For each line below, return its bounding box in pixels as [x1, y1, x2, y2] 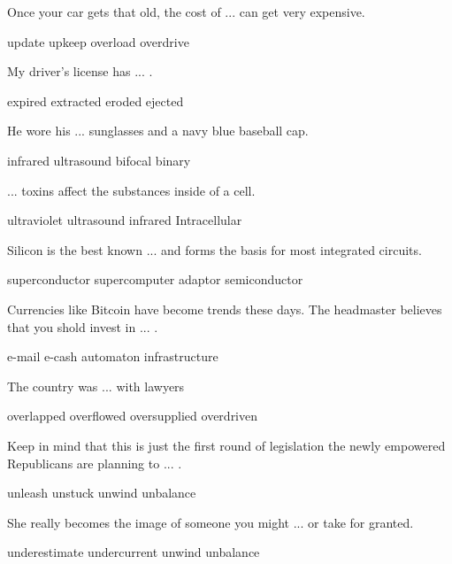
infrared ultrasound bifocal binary [7, 151, 191, 169]
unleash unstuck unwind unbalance [7, 483, 196, 502]
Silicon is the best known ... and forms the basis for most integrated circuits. [7, 240, 422, 259]
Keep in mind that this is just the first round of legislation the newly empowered [7, 436, 446, 454]
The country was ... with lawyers [7, 376, 185, 395]
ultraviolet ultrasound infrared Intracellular [7, 211, 242, 229]
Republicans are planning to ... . [7, 453, 182, 472]
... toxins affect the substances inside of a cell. [7, 181, 256, 199]
